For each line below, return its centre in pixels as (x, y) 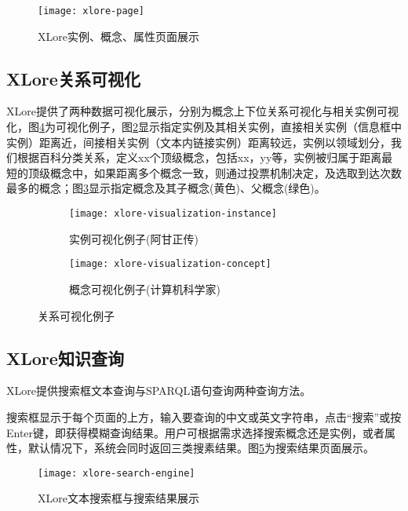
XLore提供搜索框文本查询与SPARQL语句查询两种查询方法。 (159, 391)
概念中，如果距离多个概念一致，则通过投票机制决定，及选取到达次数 (226, 172)
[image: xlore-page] (91, 11)
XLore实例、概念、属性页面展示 (118, 36)
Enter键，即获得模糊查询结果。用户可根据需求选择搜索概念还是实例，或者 (196, 432)
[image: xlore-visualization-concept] (170, 264)
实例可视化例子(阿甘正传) (134, 238)
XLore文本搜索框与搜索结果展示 (118, 498)
